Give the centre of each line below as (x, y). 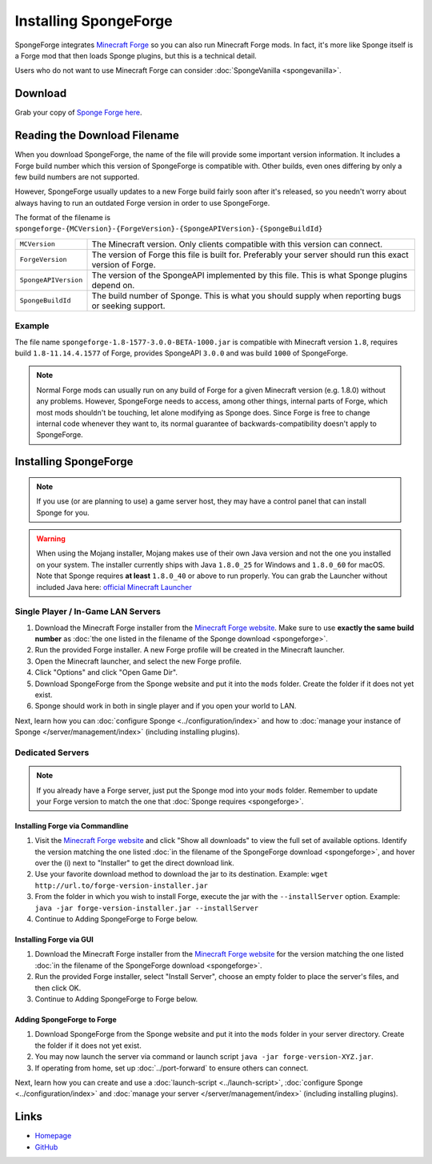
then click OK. (58, 988)
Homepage (53, 1136)
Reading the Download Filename (97, 136)
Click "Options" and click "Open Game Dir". (106, 672)
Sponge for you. (63, 512)
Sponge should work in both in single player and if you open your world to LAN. (166, 706)
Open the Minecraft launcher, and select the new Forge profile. (138, 661)
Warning (51, 538)
